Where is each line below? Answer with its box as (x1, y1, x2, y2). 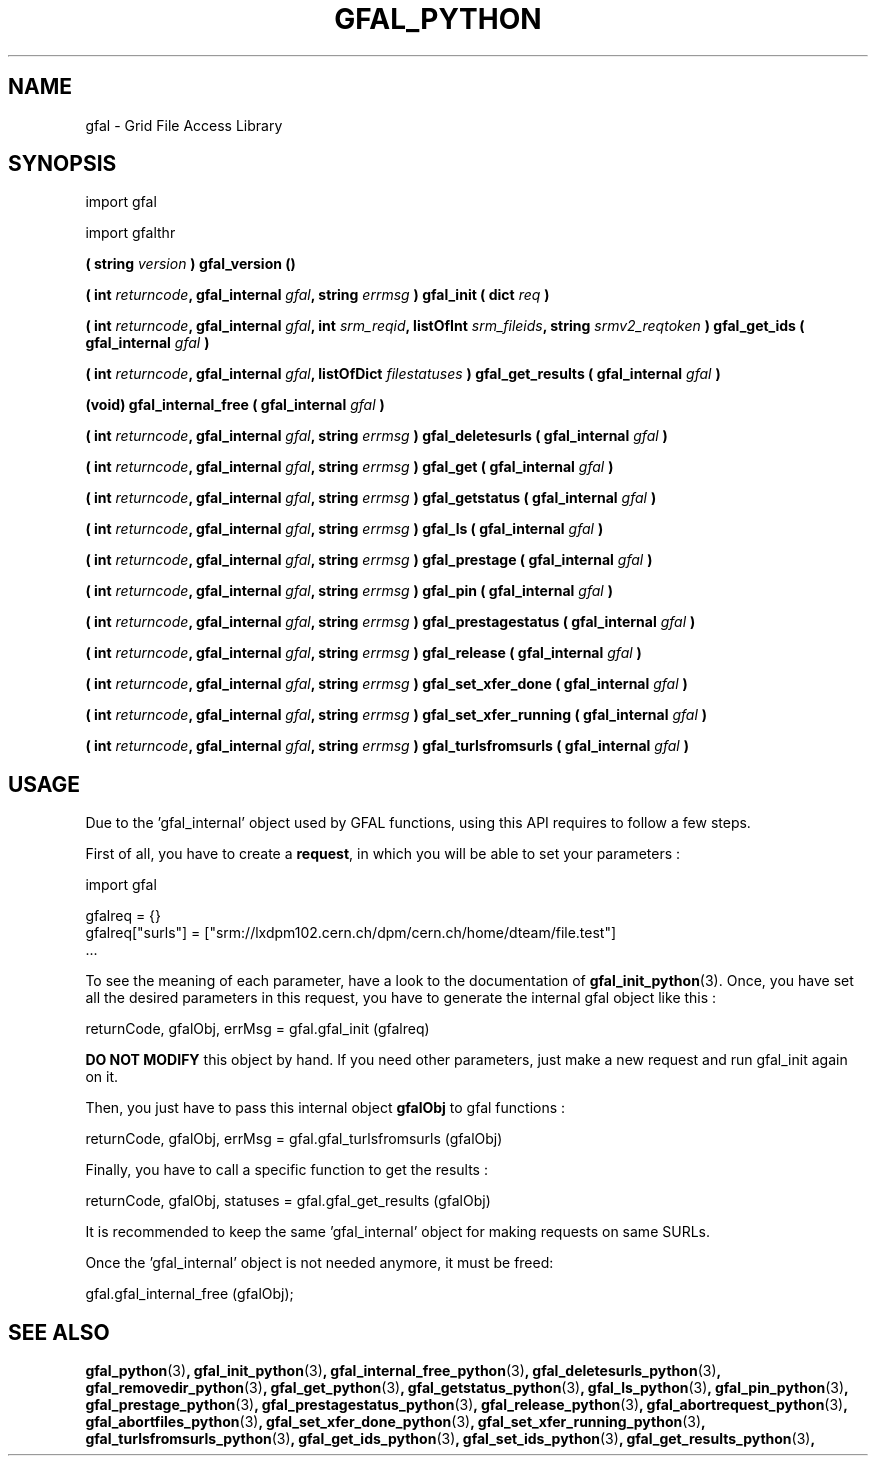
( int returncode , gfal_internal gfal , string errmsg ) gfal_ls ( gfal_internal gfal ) (85, 520, 604, 538)
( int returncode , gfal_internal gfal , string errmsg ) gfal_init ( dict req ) (85, 286, 550, 304)
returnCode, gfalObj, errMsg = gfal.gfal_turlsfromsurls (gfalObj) (85, 1130, 503, 1148)
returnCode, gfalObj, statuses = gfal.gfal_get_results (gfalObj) (85, 1192, 491, 1210)
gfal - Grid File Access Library (85, 116, 283, 134)
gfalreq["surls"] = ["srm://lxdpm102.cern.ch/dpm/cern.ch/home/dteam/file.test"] (85, 924, 617, 942)
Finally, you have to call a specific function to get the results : (85, 1161, 488, 1179)
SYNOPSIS (8, 151, 117, 177)
